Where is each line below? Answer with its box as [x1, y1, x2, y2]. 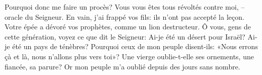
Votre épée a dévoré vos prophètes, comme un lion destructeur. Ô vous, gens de [5, 21, 251, 32]
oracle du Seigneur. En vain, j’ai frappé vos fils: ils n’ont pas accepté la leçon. [5, 11, 244, 22]
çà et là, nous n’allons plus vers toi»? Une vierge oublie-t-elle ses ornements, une [5, 51, 254, 61]
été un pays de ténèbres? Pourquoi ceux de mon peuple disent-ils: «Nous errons [12, 41, 258, 52]
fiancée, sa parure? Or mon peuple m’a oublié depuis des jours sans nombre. [5, 61, 240, 71]
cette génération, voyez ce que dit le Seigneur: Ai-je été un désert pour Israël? [5, 31, 245, 42]
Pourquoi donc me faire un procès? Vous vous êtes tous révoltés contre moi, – [5, 2, 245, 12]
